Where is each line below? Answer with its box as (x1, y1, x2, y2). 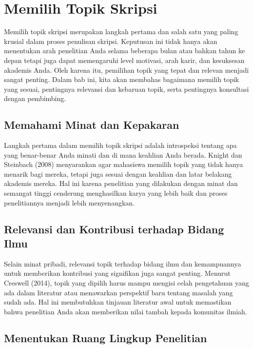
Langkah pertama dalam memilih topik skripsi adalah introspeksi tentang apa (4, 140, 237, 150)
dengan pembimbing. (4, 93, 66, 103)
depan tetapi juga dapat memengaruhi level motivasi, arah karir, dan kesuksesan (4, 55, 245, 65)
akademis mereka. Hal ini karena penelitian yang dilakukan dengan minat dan (4, 178, 238, 188)
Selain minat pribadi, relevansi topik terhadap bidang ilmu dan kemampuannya (4, 258, 241, 268)
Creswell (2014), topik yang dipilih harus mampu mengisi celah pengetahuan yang (4, 278, 249, 288)
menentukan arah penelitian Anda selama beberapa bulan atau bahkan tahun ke (4, 45, 245, 56)
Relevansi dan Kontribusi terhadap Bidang (4, 221, 224, 236)
